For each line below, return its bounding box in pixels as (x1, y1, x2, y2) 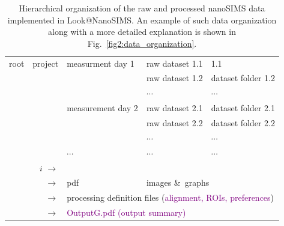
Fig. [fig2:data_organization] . (87, 37, 197, 49)
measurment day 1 (67, 56, 134, 69)
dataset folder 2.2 (211, 117, 275, 129)
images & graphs (146, 176, 210, 189)
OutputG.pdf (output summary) (67, 206, 186, 219)
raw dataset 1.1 (146, 56, 203, 69)
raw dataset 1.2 (146, 72, 203, 84)
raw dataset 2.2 (146, 117, 203, 129)
